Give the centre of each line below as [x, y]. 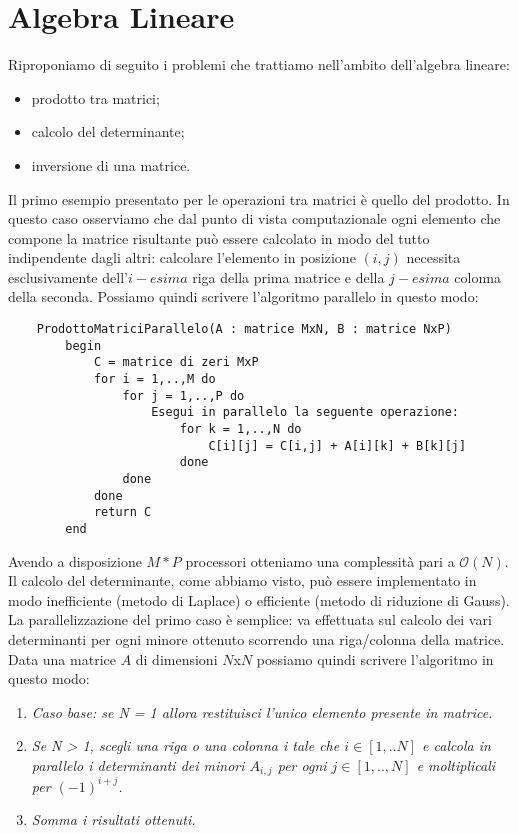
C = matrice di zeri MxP [176, 362]
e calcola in [456, 745]
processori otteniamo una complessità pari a [320, 560]
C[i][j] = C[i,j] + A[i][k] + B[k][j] [337, 445]
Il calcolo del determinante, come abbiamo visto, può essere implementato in [242, 580]
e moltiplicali [456, 764]
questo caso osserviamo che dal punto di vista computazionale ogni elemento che [254, 218]
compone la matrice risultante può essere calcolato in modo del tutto [219, 237]
